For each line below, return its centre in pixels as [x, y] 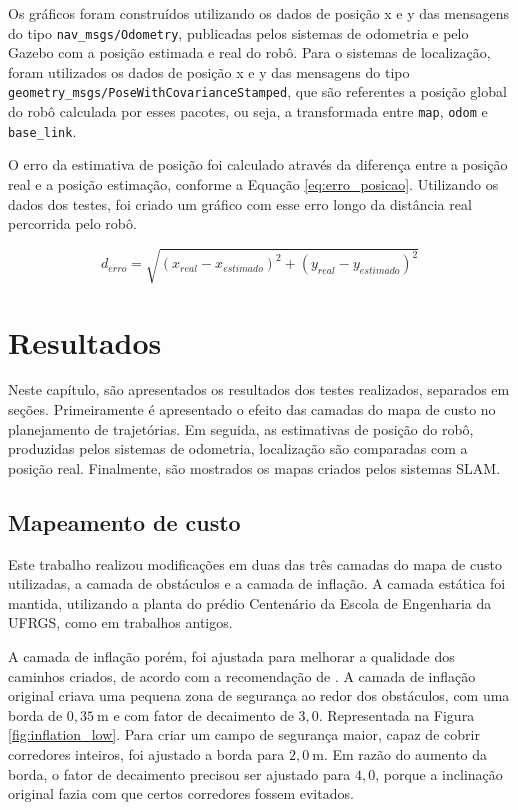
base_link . [42, 130]
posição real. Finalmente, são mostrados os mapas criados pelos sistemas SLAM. [254, 467]
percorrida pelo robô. [72, 223]
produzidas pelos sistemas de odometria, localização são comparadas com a [238, 448]
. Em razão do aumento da [405, 753]
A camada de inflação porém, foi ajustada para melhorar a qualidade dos [231, 656]
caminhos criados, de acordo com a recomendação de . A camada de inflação [242, 675]
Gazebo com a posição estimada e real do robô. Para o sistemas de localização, [249, 52]
